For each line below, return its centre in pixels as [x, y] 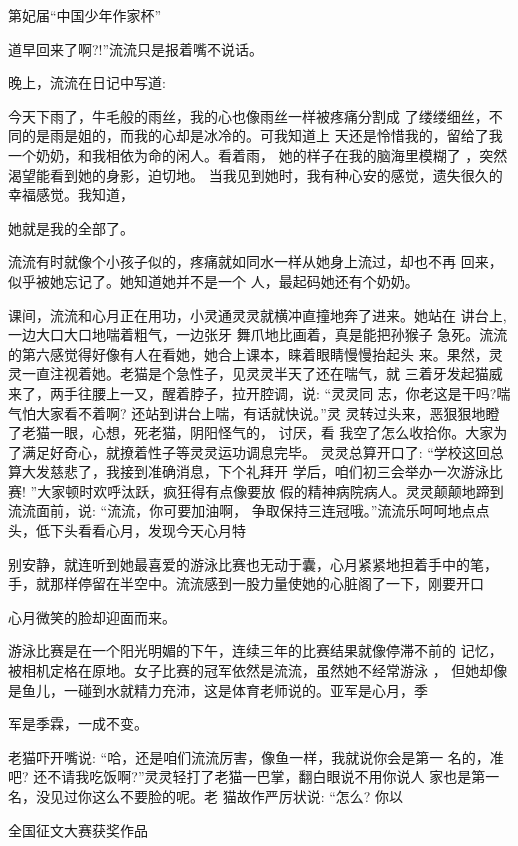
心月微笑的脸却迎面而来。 [92, 616]
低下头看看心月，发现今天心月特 [140, 530]
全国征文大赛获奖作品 [78, 829]
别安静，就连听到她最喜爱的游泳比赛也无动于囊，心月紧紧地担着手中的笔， [253, 563]
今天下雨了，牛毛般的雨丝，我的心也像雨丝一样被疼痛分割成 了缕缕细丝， [248, 115]
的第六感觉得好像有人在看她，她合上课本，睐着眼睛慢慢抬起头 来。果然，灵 [255, 353]
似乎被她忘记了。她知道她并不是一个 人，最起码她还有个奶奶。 [213, 280]
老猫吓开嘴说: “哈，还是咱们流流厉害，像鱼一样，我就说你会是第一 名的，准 [256, 756]
